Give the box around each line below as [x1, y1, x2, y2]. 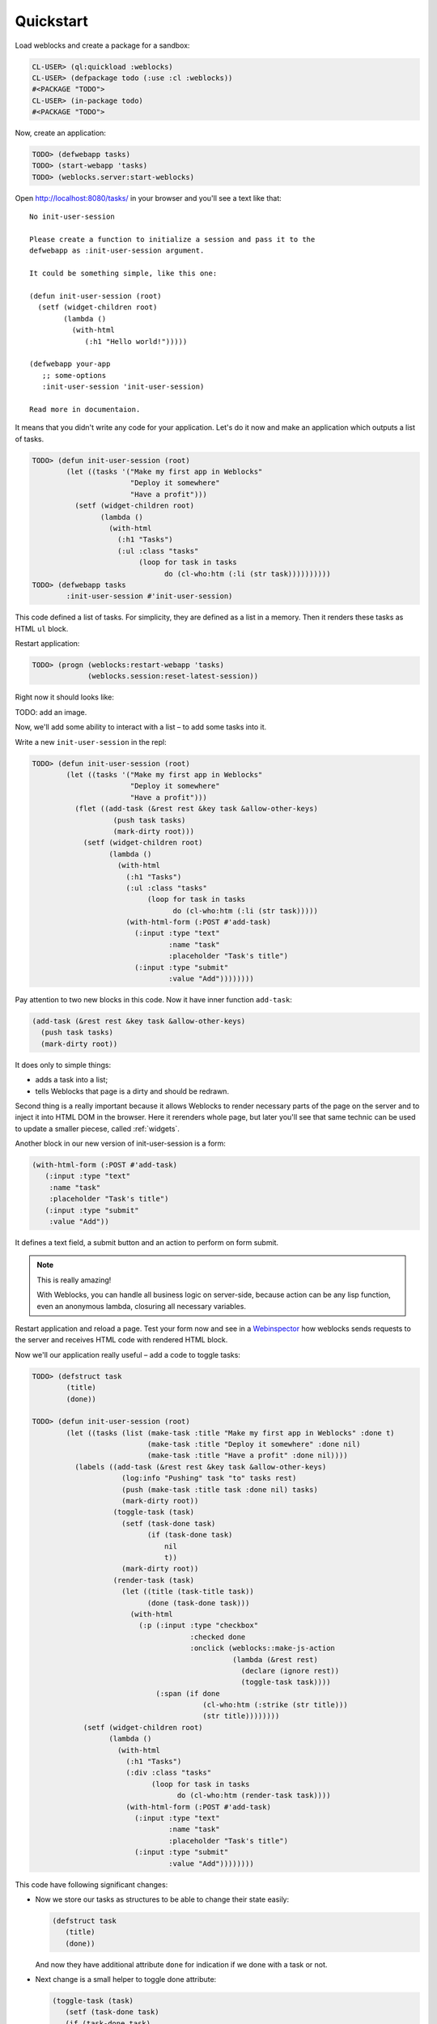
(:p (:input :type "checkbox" [138, 1621, 259, 1631]
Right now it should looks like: [15, 692, 115, 702]
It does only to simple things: [15, 1060, 112, 1069]
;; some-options [41, 371, 107, 380]
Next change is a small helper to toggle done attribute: [35, 1975, 217, 1984]
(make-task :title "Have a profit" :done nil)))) [146, 1451, 348, 1461]
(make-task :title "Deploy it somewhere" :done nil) [146, 1439, 361, 1449]
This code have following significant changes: [15, 1879, 168, 1890]
